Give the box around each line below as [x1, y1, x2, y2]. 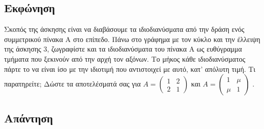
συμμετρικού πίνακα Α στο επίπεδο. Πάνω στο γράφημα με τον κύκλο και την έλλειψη [4, 33, 260, 44]
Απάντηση [4, 110, 53, 125]
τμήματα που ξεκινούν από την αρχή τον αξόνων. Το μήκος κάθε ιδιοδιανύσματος [4, 53, 246, 64]
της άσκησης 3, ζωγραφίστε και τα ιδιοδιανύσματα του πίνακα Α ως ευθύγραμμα [4, 44, 242, 54]
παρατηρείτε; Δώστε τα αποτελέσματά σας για [4, 78, 141, 89]
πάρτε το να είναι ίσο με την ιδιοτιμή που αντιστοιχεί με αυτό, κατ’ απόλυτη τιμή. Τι [4, 63, 256, 74]
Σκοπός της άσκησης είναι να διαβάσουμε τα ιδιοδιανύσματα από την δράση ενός [4, 24, 245, 34]
